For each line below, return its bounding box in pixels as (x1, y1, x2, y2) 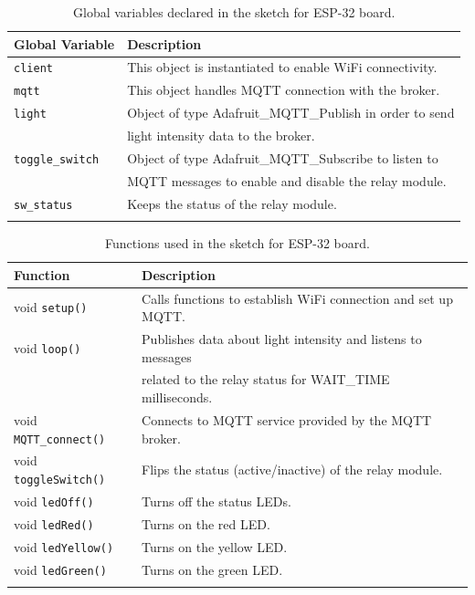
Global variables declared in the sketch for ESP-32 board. (73, 3, 396, 21)
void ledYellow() (14, 537, 114, 556)
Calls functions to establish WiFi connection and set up (142, 288, 453, 308)
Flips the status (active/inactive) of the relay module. (142, 460, 443, 479)
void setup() (14, 297, 88, 317)
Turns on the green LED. (142, 559, 283, 579)
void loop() (14, 338, 81, 357)
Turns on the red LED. (142, 514, 270, 533)
